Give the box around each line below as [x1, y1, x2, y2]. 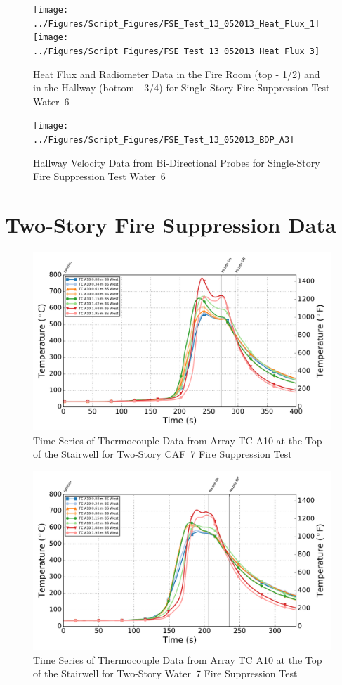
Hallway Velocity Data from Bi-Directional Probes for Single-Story [33, 155, 320, 169]
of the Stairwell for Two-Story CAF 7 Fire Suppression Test [33, 447, 292, 461]
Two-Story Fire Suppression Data [5, 210, 336, 239]
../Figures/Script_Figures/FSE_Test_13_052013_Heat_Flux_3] [33, 46, 320, 56]
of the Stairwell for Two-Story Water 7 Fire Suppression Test [33, 666, 298, 681]
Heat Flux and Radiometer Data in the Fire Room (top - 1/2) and [33, 66, 320, 81]
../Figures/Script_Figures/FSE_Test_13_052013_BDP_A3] [33, 135, 295, 146]
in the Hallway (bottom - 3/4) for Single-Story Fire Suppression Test [33, 80, 330, 95]
